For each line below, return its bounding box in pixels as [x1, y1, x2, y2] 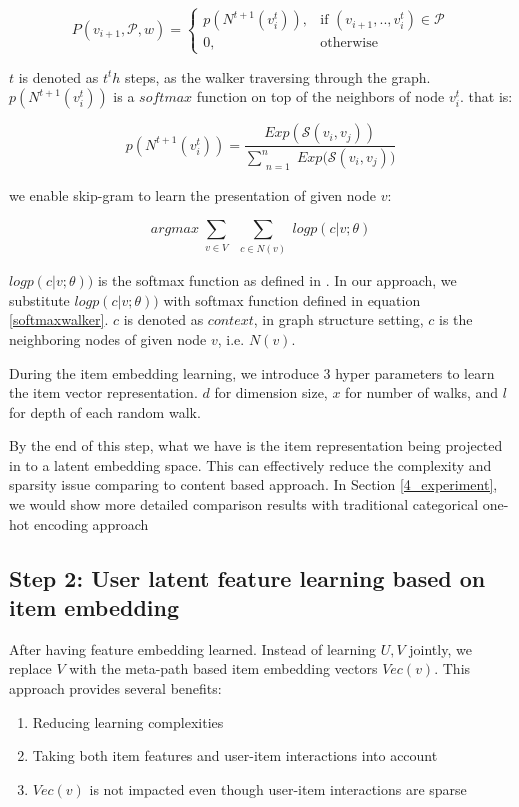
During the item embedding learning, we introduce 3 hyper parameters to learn [9, 362, 495, 383]
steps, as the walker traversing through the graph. [125, 66, 431, 87]
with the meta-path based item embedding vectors [69, 658, 378, 679]
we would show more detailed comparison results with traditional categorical [9, 494, 479, 515]
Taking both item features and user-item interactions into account [32, 745, 438, 766]
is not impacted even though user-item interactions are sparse [89, 778, 467, 799]
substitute [9, 289, 70, 310]
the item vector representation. [9, 382, 198, 403]
